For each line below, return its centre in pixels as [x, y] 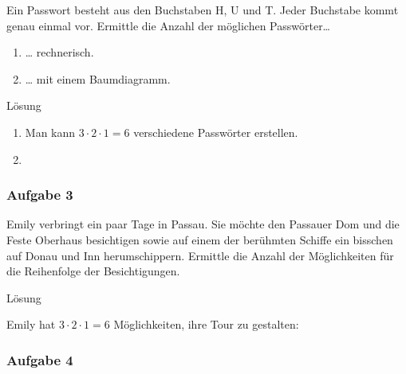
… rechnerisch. [59, 52]
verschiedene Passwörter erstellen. [216, 132]
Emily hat [31, 324]
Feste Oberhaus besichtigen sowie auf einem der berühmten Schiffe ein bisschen [200, 239]
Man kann [50, 132]
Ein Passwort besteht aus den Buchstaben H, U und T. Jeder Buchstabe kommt [203, 10]
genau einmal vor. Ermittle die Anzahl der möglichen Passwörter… [168, 25]
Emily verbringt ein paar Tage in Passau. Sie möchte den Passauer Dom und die [203, 224]
